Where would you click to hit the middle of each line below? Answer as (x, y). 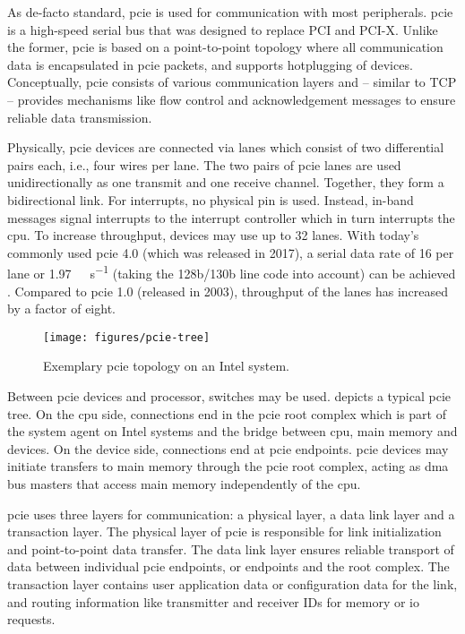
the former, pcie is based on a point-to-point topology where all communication (225, 47)
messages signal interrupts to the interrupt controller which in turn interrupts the (231, 217)
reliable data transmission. (80, 117)
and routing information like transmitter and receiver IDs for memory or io (214, 601)
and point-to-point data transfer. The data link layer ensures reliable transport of (231, 548)
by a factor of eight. (61, 308)
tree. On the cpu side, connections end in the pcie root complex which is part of (227, 413)
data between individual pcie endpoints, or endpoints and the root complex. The (228, 566)
